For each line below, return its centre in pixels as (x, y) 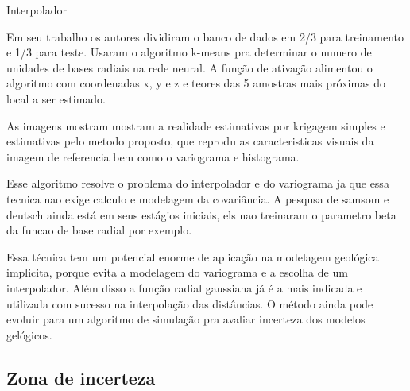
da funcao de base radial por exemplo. (99, 230)
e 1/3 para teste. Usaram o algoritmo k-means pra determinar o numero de (189, 52)
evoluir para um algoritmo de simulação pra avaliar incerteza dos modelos (186, 319)
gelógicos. (29, 334)
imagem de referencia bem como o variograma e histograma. (153, 156)
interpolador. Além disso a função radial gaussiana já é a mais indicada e (184, 287)
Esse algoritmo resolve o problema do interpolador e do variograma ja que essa (198, 183)
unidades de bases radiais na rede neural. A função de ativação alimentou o (190, 67)
